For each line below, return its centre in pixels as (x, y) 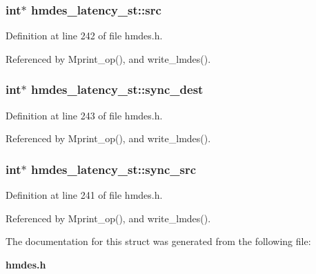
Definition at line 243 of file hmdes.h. (84, 115)
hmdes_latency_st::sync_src (113, 169)
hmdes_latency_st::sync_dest (117, 89)
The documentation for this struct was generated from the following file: (158, 241)
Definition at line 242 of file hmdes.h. (84, 36)
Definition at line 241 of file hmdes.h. (84, 195)
